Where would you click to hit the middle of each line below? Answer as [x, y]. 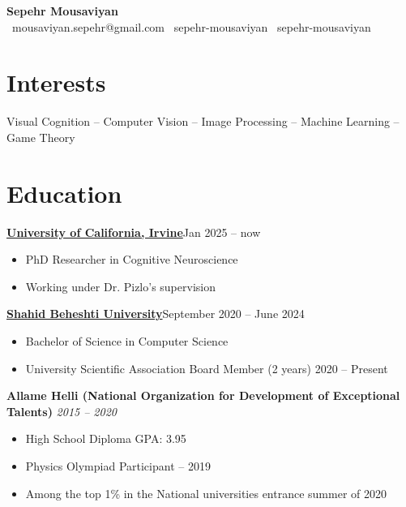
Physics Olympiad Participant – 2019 [118, 465]
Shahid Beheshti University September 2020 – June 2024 [156, 314]
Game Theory [41, 137]
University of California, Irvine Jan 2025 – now [134, 232]
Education [64, 193]
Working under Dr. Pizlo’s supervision [120, 286]
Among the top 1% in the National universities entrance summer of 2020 [206, 493]
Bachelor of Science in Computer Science [127, 341]
